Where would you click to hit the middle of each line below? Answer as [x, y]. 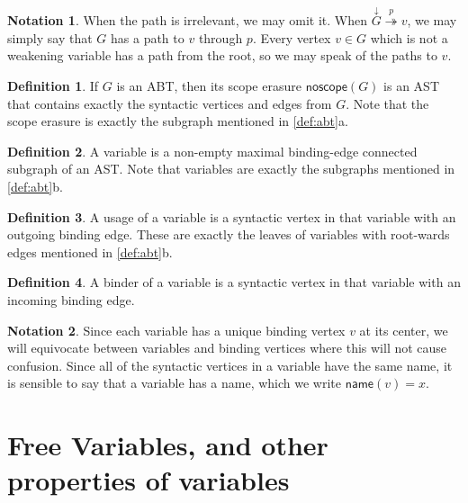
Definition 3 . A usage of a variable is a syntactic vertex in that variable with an [232, 216]
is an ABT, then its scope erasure [209, 85]
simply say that [50, 37]
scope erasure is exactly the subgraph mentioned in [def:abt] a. [178, 121]
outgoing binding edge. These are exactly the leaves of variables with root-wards [229, 234]
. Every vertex [292, 37]
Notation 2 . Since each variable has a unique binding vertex [176, 330]
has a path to [148, 37]
